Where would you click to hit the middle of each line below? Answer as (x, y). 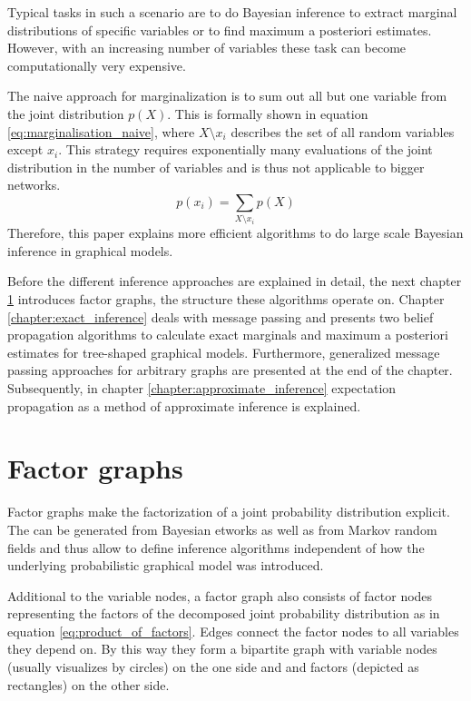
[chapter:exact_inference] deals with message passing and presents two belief (221, 316)
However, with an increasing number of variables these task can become (207, 48)
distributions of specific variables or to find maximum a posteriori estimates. (220, 30)
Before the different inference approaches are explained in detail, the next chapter (235, 281)
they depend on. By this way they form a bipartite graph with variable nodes (222, 649)
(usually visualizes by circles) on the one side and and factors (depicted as (213, 667)
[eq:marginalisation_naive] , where (101, 131)
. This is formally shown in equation (268, 113)
